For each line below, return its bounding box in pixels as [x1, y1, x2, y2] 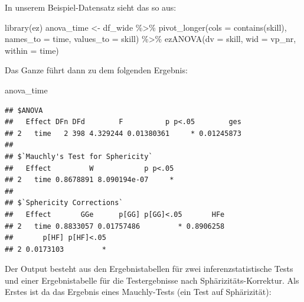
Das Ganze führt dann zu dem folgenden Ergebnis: [5, 64, 188, 76]
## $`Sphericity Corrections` [5, 199, 123, 207]
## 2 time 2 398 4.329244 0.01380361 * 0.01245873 [5, 129, 241, 138]
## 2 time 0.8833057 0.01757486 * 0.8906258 [5, 222, 225, 230]
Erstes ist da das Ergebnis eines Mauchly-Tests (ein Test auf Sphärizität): [5, 285, 272, 298]
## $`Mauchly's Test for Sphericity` [5, 152, 153, 161]
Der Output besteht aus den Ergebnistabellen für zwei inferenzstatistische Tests [5, 262, 293, 275]
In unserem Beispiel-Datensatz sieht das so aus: [5, 1, 176, 13]
